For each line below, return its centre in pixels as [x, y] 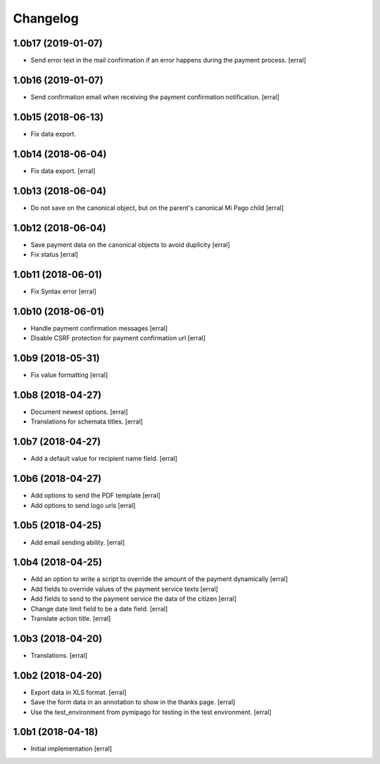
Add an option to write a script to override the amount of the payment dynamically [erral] [159, 579]
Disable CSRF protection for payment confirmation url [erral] [118, 338]
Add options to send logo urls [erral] [83, 505]
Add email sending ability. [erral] [78, 542]
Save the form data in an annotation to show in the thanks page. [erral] [133, 702]
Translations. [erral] [59, 655]
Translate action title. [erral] [71, 618]
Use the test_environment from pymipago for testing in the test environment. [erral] [151, 712]
